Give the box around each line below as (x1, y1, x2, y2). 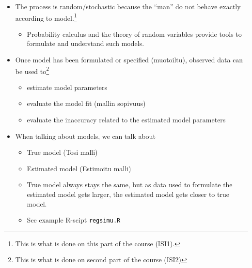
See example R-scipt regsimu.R (27, 215, 121, 225)
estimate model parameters (27, 82, 108, 92)
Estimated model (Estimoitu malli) (27, 163, 131, 173)
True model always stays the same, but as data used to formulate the (27, 179, 233, 190)
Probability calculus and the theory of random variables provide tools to (27, 29, 242, 39)
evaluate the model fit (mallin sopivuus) (27, 98, 146, 108)
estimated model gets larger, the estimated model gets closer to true (27, 189, 229, 199)
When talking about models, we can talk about (15, 131, 156, 141)
